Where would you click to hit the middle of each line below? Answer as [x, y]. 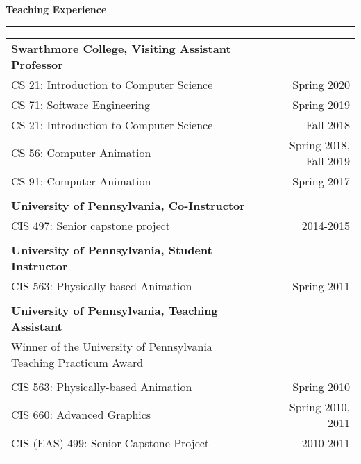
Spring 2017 [321, 181]
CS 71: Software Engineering [81, 104]
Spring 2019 [321, 104]
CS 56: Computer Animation [81, 153]
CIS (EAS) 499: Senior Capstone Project [110, 442]
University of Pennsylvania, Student [112, 249]
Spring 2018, [319, 144]
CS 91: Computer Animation [81, 181]
